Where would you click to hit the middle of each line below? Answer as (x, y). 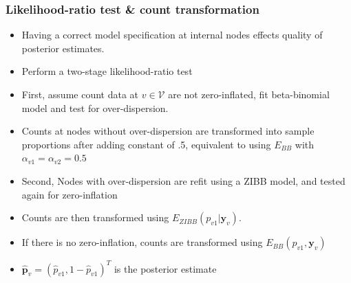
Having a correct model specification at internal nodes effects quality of (172, 35)
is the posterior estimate (165, 268)
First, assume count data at (80, 94)
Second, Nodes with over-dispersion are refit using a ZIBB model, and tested (183, 180)
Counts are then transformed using (95, 217)
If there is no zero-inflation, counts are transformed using (142, 242)
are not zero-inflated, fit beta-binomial (249, 94)
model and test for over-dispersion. (95, 107)
